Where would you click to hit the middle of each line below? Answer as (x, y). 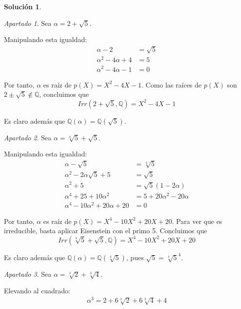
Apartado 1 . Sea (28, 23)
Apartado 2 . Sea (28, 137)
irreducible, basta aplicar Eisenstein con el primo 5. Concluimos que (106, 231)
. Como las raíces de (171, 84)
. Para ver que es (197, 221)
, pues (135, 257)
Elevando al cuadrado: (37, 290)
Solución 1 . (23, 6)
